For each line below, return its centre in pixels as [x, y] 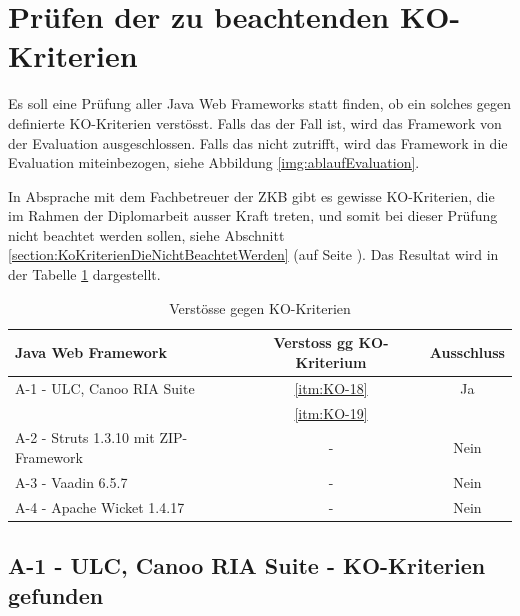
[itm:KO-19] [331, 412]
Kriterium [331, 361]
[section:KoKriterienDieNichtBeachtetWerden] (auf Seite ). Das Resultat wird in [253, 254]
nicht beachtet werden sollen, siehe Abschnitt [146, 234]
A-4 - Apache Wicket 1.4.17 [100, 506]
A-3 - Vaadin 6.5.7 [71, 481]
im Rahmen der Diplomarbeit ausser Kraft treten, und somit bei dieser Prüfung [253, 215]
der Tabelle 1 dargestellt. [84, 274]
